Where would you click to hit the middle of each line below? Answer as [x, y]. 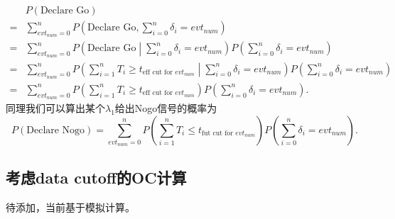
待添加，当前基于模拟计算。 [70, 207]
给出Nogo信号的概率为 [166, 107]
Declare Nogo [56, 130]
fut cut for [217, 134]
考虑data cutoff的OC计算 [96, 177]
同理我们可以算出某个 [55, 107]
